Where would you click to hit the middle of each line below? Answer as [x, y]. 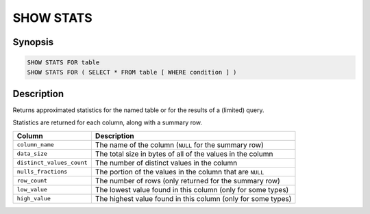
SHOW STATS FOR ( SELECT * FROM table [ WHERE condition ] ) [132, 72]
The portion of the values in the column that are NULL [180, 172]
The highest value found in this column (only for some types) [193, 198]
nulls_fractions [42, 172]
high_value [34, 199]
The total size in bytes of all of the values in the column [184, 154]
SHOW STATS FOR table [63, 63]
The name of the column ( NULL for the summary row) [179, 145]
